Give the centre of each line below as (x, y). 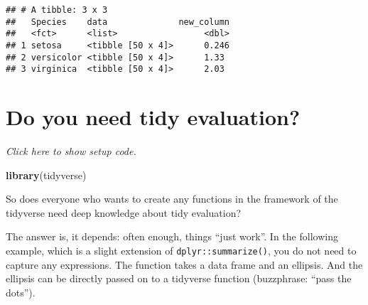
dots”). (21, 292)
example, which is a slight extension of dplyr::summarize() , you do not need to (181, 251)
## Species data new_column (118, 22)
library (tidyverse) (46, 175)
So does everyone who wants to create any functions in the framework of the (172, 199)
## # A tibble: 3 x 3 (57, 10)
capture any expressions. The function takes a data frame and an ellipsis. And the (184, 264)
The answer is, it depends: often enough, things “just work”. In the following (172, 236)
